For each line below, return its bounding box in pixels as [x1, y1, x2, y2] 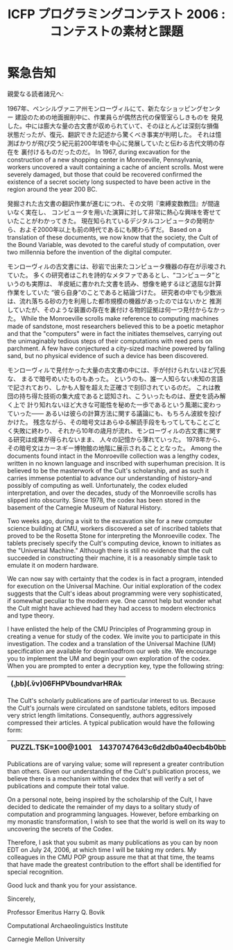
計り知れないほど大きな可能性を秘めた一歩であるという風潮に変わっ [26, 400, 222, 409]
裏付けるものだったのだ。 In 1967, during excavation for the [20, 147, 191, 156]
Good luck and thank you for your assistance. [7, 881, 137, 889]
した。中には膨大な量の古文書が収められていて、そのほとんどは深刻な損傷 [7, 121, 220, 130]
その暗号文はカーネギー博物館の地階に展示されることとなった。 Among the [7, 443, 223, 452]
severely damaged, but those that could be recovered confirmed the [7, 170, 202, 178]
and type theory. [7, 611, 55, 620]
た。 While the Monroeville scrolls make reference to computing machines [7, 314, 219, 323]
